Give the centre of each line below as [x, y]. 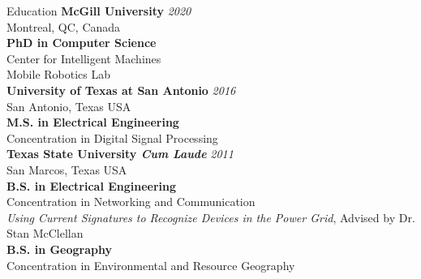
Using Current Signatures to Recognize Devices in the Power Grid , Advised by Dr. [211, 217]
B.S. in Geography [60, 249]
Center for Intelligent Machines [84, 58]
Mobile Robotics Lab [59, 74]
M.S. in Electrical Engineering [93, 122]
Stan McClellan [45, 233]
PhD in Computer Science [82, 43]
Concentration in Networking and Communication [131, 202]
